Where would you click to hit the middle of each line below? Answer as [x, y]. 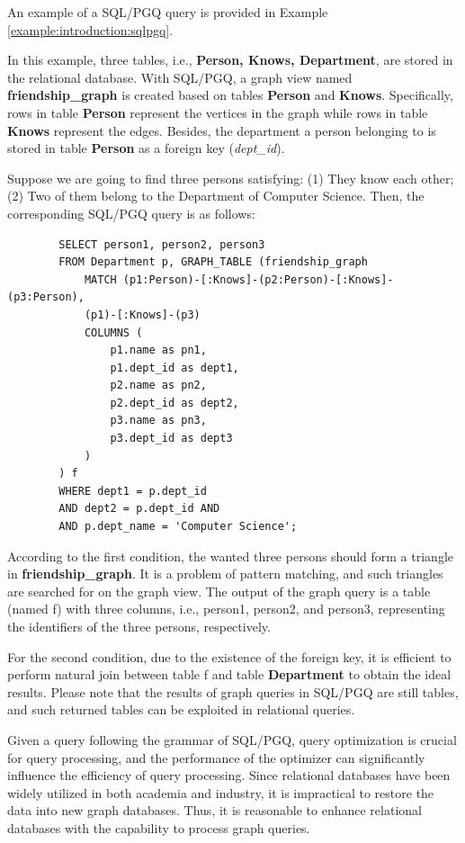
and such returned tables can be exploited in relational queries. [181, 709]
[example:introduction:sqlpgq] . [90, 29]
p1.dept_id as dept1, [174, 368]
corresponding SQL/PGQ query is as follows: [131, 213]
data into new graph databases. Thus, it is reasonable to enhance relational [215, 810]
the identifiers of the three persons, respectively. [139, 626]
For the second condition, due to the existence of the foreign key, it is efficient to [229, 656]
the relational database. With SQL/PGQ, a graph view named [180, 77]
